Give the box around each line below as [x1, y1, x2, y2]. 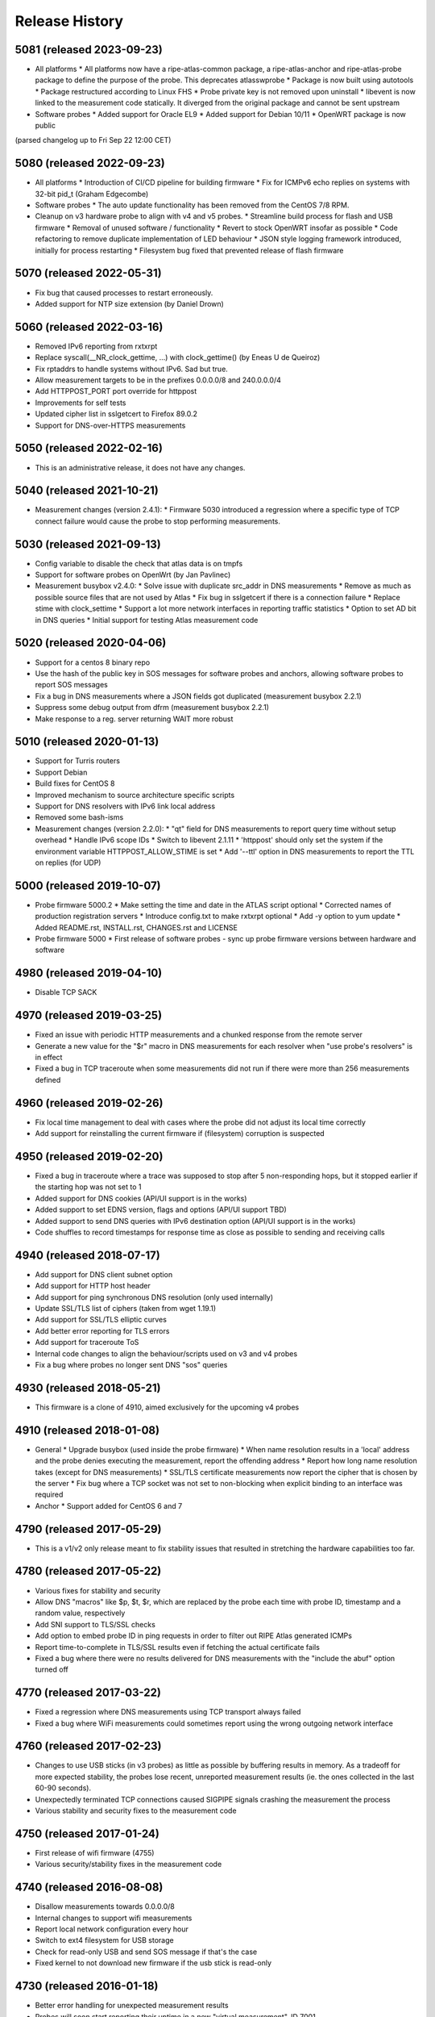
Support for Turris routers [35, 756, 121, 766]
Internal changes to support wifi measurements [35, 1913, 193, 1923]
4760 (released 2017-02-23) [14, 1739, 162, 1753]
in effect [35, 1053, 63, 1062]
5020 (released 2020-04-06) [14, 636, 167, 649]
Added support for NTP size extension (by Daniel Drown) [35, 299, 225, 308]
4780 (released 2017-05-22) [14, 1564, 162, 1578]
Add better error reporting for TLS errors [35, 1326, 170, 1335]
